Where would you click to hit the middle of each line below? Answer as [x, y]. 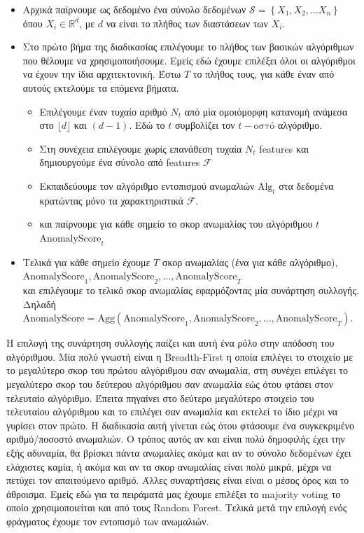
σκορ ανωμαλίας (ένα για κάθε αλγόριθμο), [250, 262]
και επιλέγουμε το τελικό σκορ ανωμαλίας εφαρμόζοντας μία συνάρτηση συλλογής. [191, 290]
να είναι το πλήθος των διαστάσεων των [187, 23]
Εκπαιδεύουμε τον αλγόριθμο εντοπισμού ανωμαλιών [147, 185]
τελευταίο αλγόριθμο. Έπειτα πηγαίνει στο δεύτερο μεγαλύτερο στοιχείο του [160, 397]
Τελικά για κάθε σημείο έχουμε [86, 262]
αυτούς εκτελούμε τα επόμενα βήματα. [101, 87]
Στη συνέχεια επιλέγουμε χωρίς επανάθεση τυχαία [141, 148]
